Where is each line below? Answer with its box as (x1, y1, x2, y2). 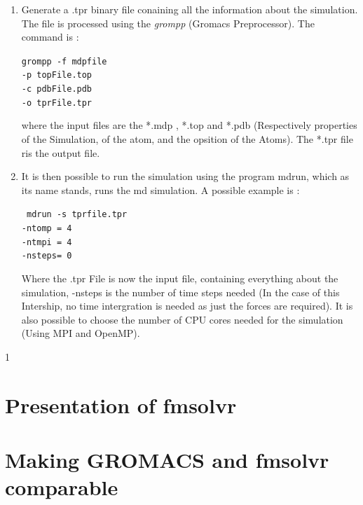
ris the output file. (21, 145, 100, 160)
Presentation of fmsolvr (5, 390, 237, 419)
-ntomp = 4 (21, 223, 72, 234)
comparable (5, 473, 118, 501)
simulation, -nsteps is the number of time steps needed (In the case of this (21, 284, 340, 299)
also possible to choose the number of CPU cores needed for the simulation (21, 312, 343, 326)
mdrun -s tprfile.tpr (26, 209, 128, 220)
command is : (21, 29, 79, 44)
